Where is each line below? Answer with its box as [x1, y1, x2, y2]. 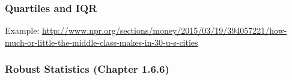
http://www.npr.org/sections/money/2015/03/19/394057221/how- [42, 24, 287, 37]
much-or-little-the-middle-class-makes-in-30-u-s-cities [5, 35, 198, 48]
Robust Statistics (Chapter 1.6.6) [5, 61, 169, 76]
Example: [5, 24, 40, 37]
